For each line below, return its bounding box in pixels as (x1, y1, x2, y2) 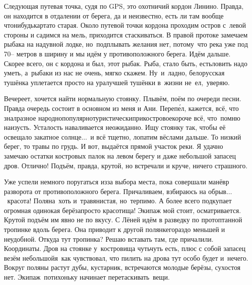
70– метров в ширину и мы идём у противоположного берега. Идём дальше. (4, 48, 231, 58)
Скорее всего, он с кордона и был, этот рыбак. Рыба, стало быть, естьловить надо (4, 58, 248, 68)
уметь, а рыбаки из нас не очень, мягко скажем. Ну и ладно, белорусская (4, 68, 225, 78)
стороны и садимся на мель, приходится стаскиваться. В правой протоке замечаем (4, 29, 248, 39)
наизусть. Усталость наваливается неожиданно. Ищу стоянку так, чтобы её (4, 122, 226, 132)
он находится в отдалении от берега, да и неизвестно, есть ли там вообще (4, 10, 224, 20)
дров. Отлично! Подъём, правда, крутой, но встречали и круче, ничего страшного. (4, 160, 248, 170)
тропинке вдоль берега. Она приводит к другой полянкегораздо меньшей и (4, 224, 225, 234)
